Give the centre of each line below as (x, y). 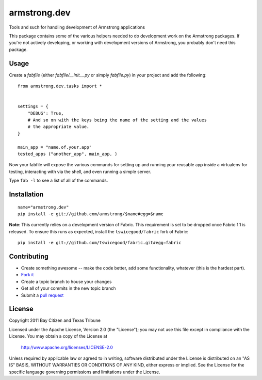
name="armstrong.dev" (43, 207)
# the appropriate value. (58, 127)
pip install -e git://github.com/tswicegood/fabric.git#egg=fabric (99, 243)
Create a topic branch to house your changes (66, 282)
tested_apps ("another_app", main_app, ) (67, 154)
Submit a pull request (42, 295)
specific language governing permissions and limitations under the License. (84, 372)
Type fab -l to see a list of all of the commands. (58, 181)
